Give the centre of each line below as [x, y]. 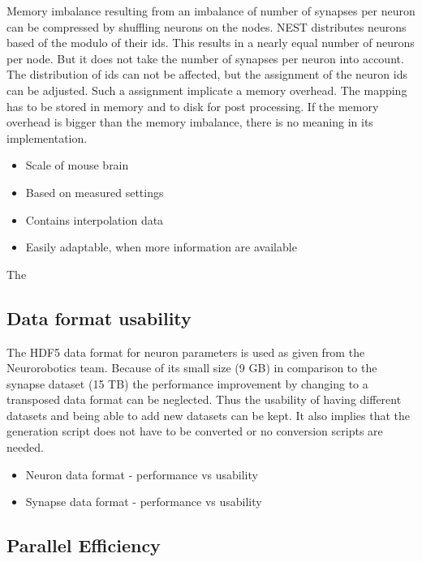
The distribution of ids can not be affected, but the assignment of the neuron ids [207, 74]
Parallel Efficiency [84, 545]
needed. [25, 447]
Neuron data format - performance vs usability [142, 474]
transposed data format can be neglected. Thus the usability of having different [204, 399]
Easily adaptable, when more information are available [161, 247]
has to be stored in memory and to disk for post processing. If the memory [193, 106]
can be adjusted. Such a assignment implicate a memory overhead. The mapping [207, 90]
